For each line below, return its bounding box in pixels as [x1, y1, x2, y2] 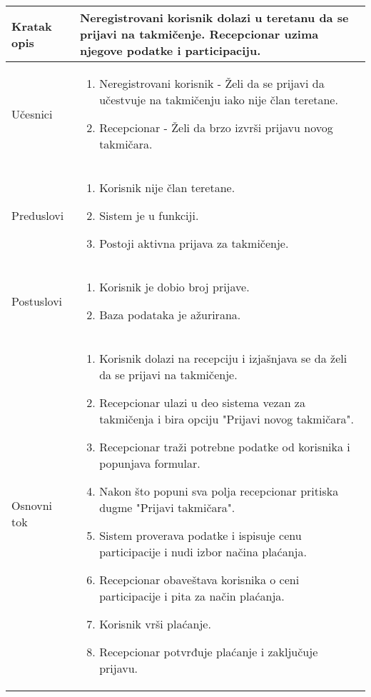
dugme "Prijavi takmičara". [99, 499, 235, 516]
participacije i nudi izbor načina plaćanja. [99, 543, 307, 560]
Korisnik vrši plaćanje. [99, 616, 211, 632]
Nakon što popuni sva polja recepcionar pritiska [99, 483, 339, 499]
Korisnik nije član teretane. [99, 179, 235, 196]
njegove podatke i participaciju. [79, 42, 261, 59]
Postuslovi [11, 292, 63, 309]
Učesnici [11, 105, 53, 122]
